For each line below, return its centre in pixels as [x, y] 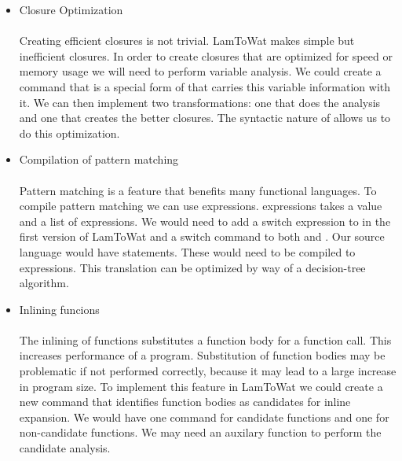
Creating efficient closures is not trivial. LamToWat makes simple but [187, 41]
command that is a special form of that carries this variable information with [205, 86]
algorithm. [44, 283]
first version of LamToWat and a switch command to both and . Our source [202, 236]
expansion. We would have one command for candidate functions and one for [204, 417]
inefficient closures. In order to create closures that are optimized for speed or [206, 55]
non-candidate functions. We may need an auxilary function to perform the [200, 432]
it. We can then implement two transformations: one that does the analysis [200, 102]
